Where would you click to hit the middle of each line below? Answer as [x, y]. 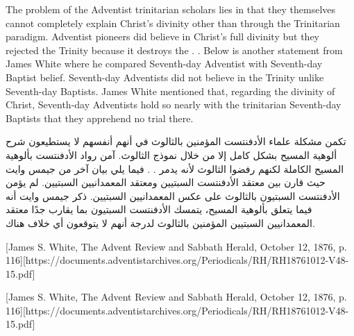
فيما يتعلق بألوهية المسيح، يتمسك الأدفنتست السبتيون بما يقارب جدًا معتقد [159, 209]
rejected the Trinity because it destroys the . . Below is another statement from [174, 50]
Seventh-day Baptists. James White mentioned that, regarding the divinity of [170, 91]
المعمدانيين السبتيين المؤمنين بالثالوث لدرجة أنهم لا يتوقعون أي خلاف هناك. [160, 222]
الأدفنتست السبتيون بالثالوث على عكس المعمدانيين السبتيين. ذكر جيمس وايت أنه [173, 195]
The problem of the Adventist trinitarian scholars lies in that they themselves [171, 9]
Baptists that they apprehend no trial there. [100, 118]
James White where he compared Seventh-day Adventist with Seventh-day [164, 64]
